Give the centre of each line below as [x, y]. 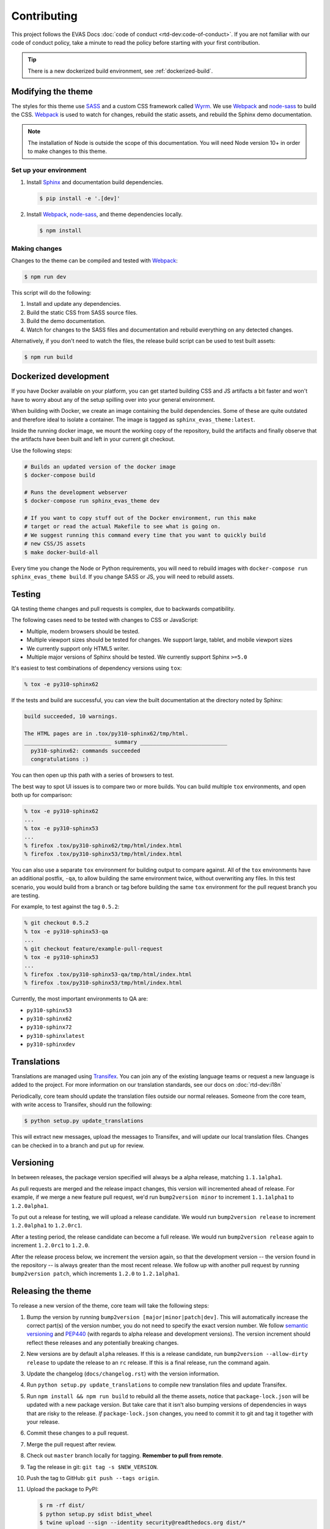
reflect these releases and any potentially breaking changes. [103, 1342]
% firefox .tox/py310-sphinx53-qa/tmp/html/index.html [108, 974]
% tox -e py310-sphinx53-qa [66, 931]
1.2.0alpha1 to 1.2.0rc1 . [47, 1226]
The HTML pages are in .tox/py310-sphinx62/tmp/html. [106, 734]
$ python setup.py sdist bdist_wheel [96, 1514]
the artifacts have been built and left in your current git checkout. [93, 439]
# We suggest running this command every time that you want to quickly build [145, 535]
